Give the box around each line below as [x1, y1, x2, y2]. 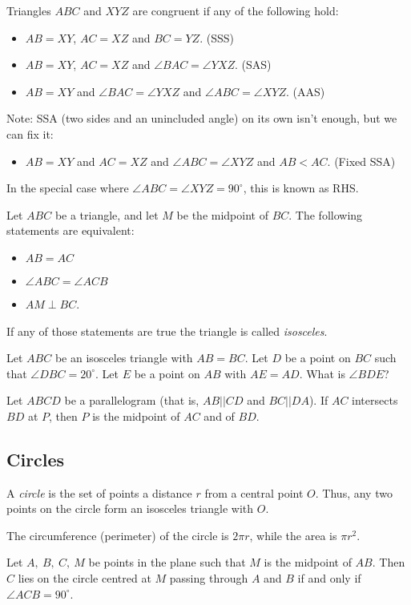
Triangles [6, 2, 51, 18]
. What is [299, 365, 345, 381]
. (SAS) [235, 56, 272, 73]
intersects [352, 392, 398, 409]
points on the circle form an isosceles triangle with [6, 500, 254, 517]
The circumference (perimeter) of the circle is [6, 526, 229, 543]
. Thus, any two [315, 484, 393, 501]
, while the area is [249, 526, 337, 543]
